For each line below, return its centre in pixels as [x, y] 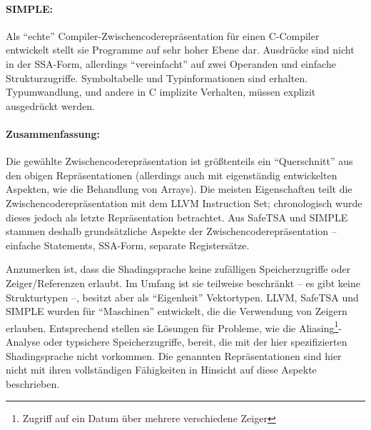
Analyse [23, 341]
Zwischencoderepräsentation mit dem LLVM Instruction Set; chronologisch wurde [184, 202]
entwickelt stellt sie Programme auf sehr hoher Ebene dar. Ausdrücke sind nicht [180, 50]
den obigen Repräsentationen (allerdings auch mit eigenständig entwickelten [172, 175]
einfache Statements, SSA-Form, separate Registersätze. [128, 245]
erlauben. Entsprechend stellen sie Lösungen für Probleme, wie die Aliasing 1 [172, 326]
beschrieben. [33, 383]
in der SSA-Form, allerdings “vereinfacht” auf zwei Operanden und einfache [171, 63]
